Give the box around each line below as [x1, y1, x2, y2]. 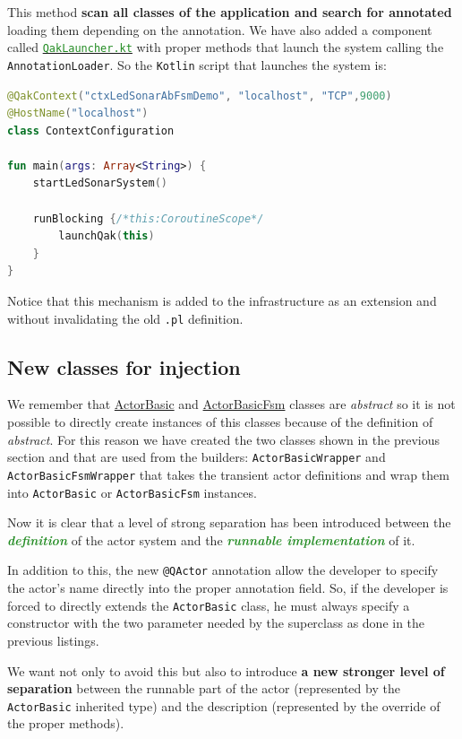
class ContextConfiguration [7, 124, 175, 137]
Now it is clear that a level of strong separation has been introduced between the [7, 513, 451, 532]
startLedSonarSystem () [32, 177, 167, 190]
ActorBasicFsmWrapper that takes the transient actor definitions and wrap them [7, 465, 449, 483]
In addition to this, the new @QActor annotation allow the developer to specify [7, 561, 439, 579]
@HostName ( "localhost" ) [7, 107, 149, 120]
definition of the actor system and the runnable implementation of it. [7, 530, 415, 549]
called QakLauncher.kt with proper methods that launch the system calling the [7, 38, 444, 57]
